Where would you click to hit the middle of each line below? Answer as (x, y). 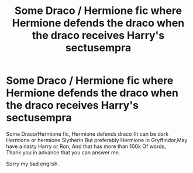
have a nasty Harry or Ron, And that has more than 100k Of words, (86, 146)
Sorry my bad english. (33, 164)
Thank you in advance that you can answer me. (63, 152)
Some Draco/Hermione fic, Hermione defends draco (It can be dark (87, 134)
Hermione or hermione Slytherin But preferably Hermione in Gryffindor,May (97, 140)
